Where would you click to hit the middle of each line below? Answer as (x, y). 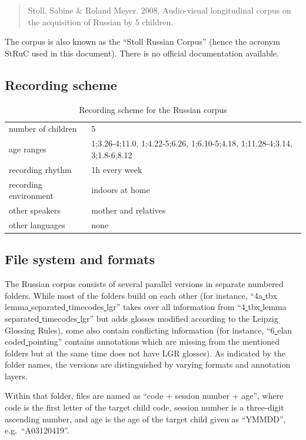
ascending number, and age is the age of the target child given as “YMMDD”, (145, 419)
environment (31, 196)
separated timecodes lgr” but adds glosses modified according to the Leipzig (142, 318)
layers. (16, 376)
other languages (37, 224)
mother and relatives (129, 210)
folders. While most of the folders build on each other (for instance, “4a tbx (141, 295)
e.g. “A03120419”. (37, 430)
